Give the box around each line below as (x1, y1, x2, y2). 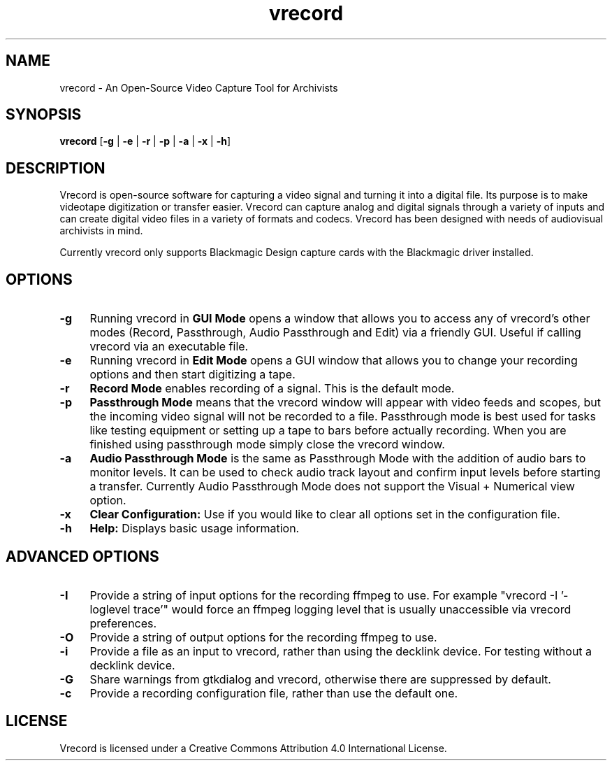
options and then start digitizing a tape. (89, 367, 296, 382)
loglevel (89, 602, 131, 616)
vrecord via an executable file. (89, 339, 249, 354)
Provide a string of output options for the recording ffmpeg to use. (89, 630, 437, 644)
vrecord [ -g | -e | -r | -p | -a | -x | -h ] (59, 135, 231, 148)
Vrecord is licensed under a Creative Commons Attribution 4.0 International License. (59, 742, 447, 754)
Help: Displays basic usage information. (89, 521, 300, 536)
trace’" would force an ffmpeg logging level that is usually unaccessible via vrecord (133, 602, 571, 616)
